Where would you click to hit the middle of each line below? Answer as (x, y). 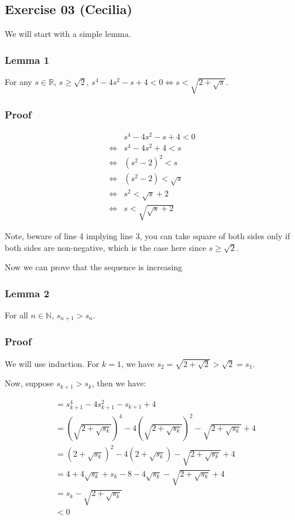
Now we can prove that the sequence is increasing (94, 267)
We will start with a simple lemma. (68, 34)
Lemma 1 (27, 60)
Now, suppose (29, 383)
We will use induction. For (52, 363)
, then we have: (119, 383)
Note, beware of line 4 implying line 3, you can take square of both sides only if (147, 236)
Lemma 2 (27, 293)
